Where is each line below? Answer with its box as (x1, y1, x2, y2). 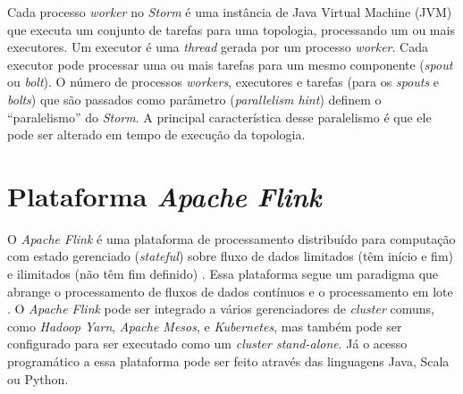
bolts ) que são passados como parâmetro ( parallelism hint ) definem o (7, 89, 382, 108)
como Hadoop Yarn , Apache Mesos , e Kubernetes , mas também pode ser (7, 316, 402, 335)
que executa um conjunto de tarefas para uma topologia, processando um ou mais (7, 20, 455, 38)
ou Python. (7, 369, 69, 388)
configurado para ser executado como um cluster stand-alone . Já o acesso (7, 334, 408, 353)
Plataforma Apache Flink (7, 177, 322, 214)
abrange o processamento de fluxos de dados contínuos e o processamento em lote (7, 281, 453, 300)
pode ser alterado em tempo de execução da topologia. (7, 125, 306, 144)
